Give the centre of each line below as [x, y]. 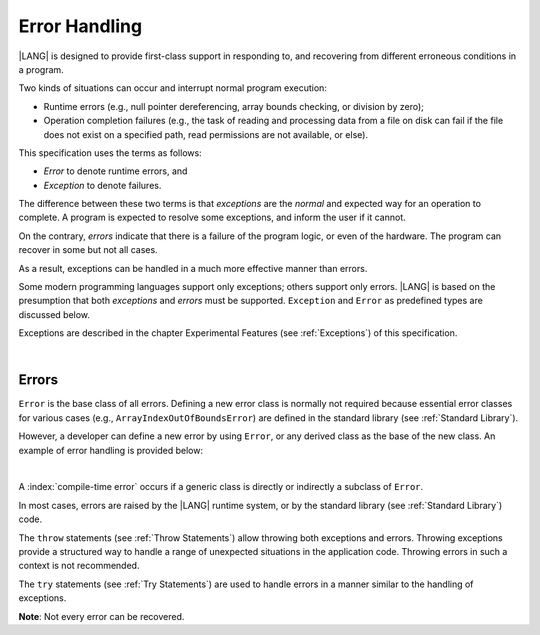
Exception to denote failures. [102, 185]
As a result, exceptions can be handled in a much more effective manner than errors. [193, 268]
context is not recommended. [79, 566]
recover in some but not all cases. [88, 250]
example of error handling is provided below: [111, 450]
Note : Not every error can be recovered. [101, 616]
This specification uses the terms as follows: [110, 152]
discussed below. [54, 314]
